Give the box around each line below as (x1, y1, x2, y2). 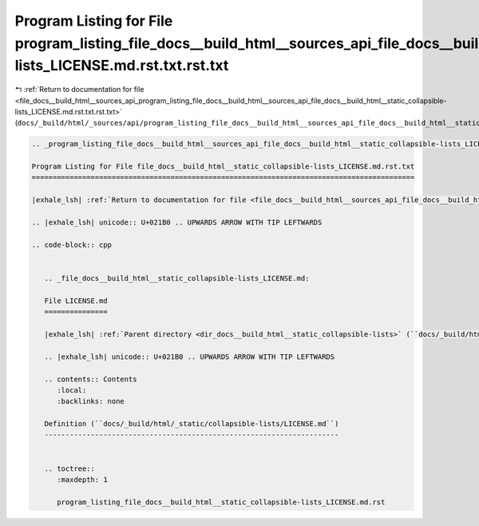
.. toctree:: (44, 464, 96, 473)
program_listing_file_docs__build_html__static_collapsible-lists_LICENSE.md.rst (57, 497, 386, 507)
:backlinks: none (57, 396, 125, 406)
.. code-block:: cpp (31, 240, 112, 249)
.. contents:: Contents (44, 374, 137, 384)
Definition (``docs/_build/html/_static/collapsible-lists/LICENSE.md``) (44, 420, 339, 428)
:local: (57, 385, 87, 395)
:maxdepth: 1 (57, 476, 108, 484)
